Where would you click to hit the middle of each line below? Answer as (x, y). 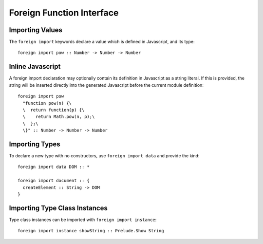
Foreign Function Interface (64, 13)
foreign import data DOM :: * (54, 167)
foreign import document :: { (54, 181)
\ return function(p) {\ (54, 110)
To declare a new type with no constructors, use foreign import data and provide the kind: (104, 156)
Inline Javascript (35, 66)
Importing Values (36, 30)
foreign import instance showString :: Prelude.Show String (91, 231)
